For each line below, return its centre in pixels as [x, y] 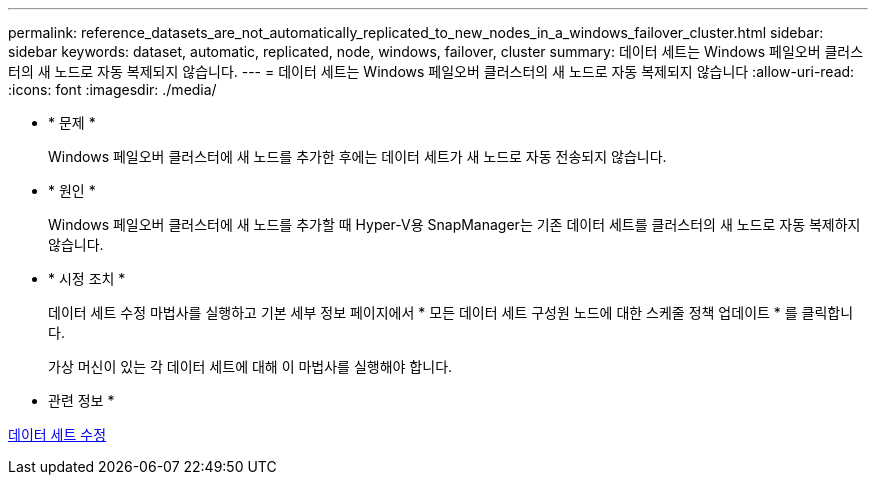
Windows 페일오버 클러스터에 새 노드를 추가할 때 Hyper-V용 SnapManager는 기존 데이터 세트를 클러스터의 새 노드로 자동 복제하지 [454, 224]
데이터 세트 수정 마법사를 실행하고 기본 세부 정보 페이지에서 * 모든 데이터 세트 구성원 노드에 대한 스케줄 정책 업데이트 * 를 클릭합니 [451, 312]
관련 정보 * [81, 400]
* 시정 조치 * [87, 278]
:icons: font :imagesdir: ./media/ [112, 89]
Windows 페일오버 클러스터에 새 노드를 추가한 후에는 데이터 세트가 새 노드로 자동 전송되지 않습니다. [357, 156]
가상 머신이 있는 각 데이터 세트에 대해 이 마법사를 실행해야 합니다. [250, 366]
